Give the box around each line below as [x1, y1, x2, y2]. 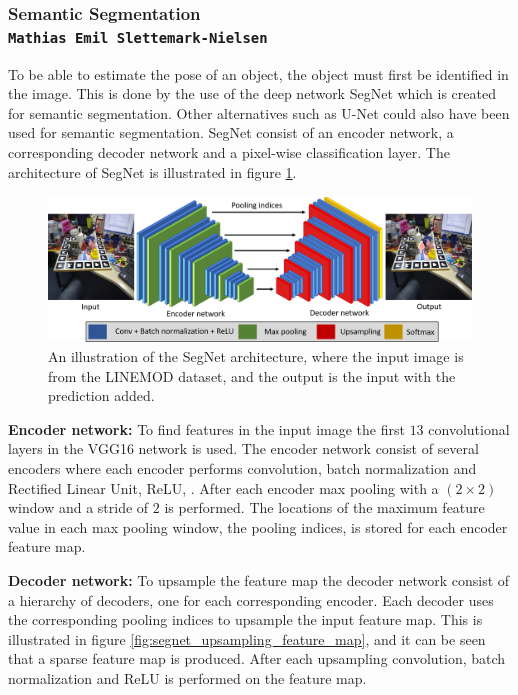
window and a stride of [8, 497, 149, 518]
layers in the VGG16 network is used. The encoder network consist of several [8, 438, 479, 459]
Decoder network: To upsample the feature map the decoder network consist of [8, 569, 510, 590]
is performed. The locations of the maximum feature [164, 497, 485, 518]
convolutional [428, 418, 510, 439]
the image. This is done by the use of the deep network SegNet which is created [8, 83, 496, 104]
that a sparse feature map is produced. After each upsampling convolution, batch [8, 648, 506, 669]
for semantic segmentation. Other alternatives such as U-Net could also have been [8, 102, 510, 123]
